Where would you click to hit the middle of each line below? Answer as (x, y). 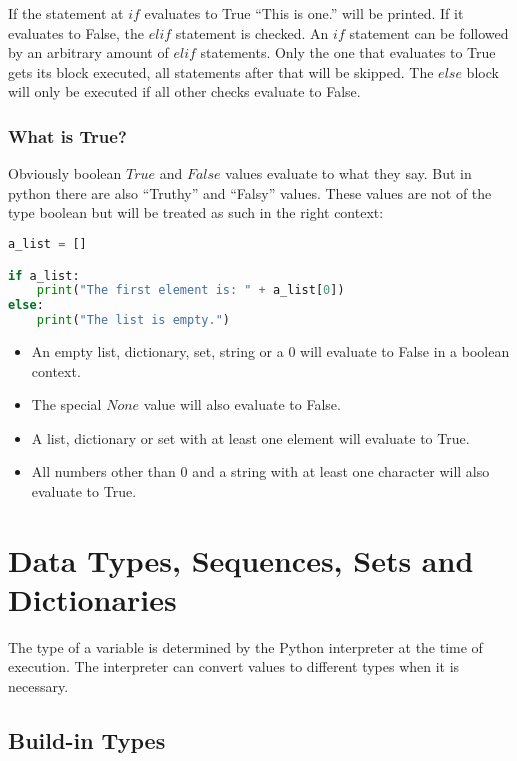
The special (66, 404)
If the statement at (66, 13)
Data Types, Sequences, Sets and (241, 559)
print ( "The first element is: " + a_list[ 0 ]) (190, 290)
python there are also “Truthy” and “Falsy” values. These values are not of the (250, 192)
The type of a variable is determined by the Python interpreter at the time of (245, 646)
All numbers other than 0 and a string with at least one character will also (260, 471)
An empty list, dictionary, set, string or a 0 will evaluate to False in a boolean (270, 351)
